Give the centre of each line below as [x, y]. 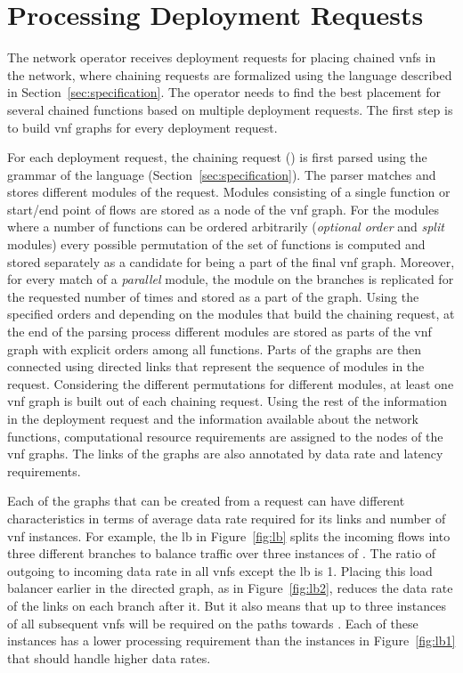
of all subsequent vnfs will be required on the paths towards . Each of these [213, 623]
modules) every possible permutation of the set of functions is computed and [216, 244]
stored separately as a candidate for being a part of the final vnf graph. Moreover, [231, 261]
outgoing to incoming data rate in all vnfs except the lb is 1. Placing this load [220, 570]
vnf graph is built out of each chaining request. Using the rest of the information [227, 401]
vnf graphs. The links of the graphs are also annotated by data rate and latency [225, 454]
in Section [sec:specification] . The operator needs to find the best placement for [224, 92]
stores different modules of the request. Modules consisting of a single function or [229, 192]
